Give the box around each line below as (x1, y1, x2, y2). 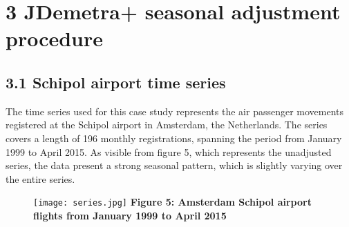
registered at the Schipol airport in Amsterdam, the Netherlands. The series (6, 117, 328, 132)
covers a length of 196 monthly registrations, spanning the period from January (6, 130, 342, 145)
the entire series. (6, 171, 75, 186)
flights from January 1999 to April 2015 (33, 208, 227, 222)
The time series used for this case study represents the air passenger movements (6, 103, 344, 118)
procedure (6, 24, 104, 52)
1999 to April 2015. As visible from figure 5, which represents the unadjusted (6, 144, 332, 159)
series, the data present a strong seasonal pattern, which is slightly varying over (6, 158, 343, 172)
